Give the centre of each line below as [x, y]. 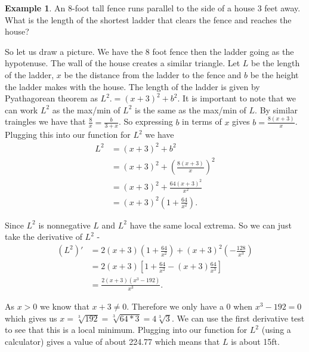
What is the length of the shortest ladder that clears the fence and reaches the [148, 19]
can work [21, 109]
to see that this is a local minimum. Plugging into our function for [126, 330]
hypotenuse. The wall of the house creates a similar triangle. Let [123, 63]
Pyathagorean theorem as [51, 98]
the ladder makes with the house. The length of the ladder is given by [132, 86]
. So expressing [146, 121]
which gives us [31, 318]
